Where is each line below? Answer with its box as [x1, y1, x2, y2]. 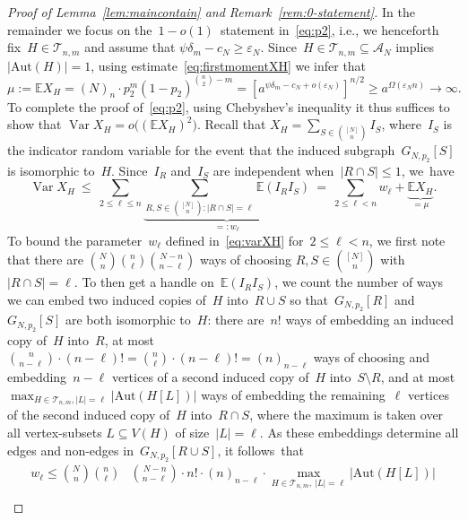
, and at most [380, 368, 455, 386]
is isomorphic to [7, 160, 95, 179]
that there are [7, 250, 83, 269]
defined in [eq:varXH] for [165, 230, 304, 249]
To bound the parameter [7, 230, 143, 249]
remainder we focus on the [7, 20, 152, 39]
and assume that [84, 38, 176, 56]
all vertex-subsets [7, 423, 102, 442]
